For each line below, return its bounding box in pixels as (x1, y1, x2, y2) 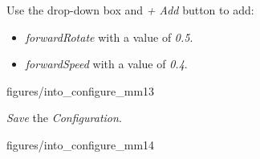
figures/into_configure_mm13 (6, 82, 155, 99)
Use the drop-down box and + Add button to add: (6, 2, 254, 18)
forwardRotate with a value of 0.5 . (25, 28, 193, 45)
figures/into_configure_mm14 (6, 136, 155, 153)
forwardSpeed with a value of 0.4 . (25, 55, 188, 72)
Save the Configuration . (6, 109, 122, 126)
